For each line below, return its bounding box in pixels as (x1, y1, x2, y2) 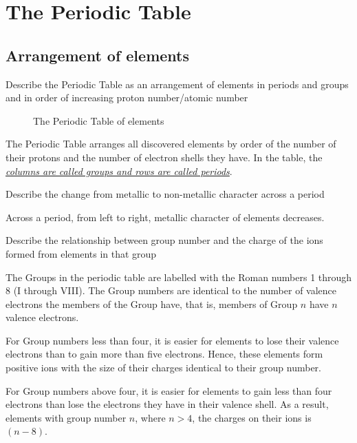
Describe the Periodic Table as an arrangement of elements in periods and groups (6, 76, 349, 91)
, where (135, 410, 166, 424)
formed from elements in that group (6, 246, 157, 260)
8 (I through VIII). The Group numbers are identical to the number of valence (6, 283, 337, 298)
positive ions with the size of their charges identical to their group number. (6, 360, 322, 375)
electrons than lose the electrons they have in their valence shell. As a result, (6, 397, 329, 411)
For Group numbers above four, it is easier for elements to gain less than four (6, 383, 332, 398)
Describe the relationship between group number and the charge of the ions (6, 233, 323, 247)
